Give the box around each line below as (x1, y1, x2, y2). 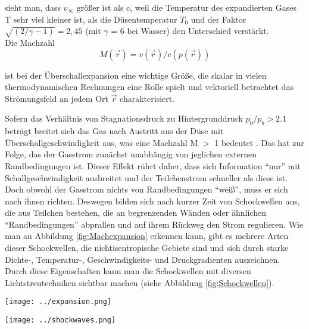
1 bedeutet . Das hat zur (214, 136, 304, 148)
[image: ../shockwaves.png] (5, 316, 116, 325)
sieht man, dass (5, 1, 61, 13)
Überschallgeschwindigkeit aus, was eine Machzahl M (5, 136, 198, 148)
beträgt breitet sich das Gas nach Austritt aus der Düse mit (5, 125, 224, 137)
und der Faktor (191, 13, 246, 25)
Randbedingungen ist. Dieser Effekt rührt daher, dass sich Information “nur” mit (5, 159, 301, 172)
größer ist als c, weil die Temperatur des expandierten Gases (76, 1, 296, 13)
